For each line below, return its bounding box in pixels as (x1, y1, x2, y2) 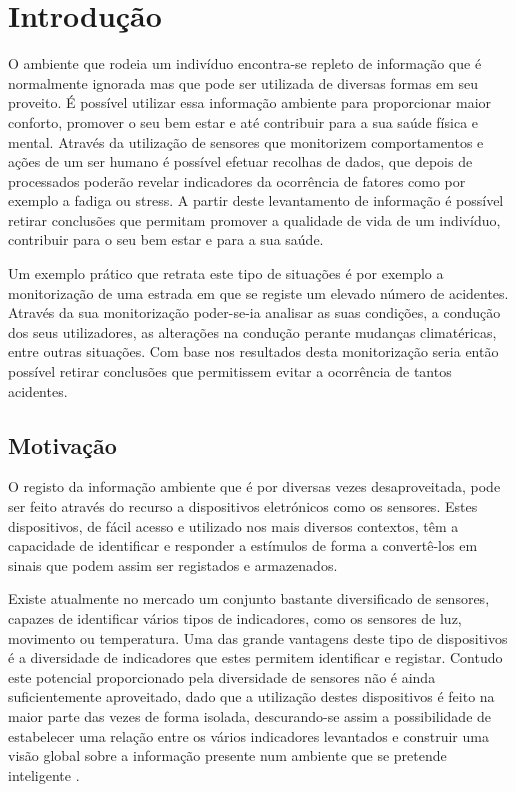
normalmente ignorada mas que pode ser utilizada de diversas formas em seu (8, 72, 479, 93)
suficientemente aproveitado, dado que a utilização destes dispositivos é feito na (8, 686, 495, 707)
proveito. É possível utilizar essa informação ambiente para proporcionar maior (8, 92, 492, 113)
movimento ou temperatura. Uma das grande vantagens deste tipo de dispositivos (8, 627, 508, 648)
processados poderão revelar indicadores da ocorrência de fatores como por (8, 170, 466, 191)
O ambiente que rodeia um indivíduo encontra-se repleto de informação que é (8, 53, 482, 74)
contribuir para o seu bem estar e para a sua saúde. (8, 229, 324, 250)
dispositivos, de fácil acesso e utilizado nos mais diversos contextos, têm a (8, 515, 459, 536)
